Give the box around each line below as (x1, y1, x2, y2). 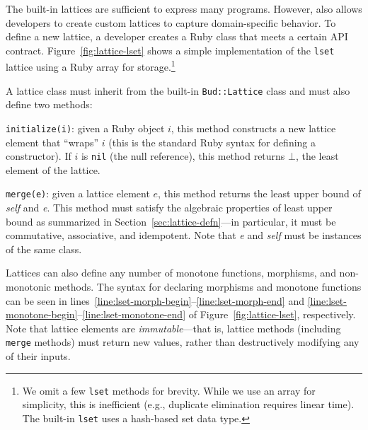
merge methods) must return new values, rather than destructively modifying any (6, 335, 360, 349)
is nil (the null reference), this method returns (81, 149, 285, 163)
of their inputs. (6, 349, 71, 364)
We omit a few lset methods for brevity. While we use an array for (22, 383, 316, 397)
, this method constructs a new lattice (171, 120, 336, 135)
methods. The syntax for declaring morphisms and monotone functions (54, 279, 362, 294)
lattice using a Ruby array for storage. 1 (6, 57, 176, 74)
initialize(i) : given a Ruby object (6, 120, 165, 135)
